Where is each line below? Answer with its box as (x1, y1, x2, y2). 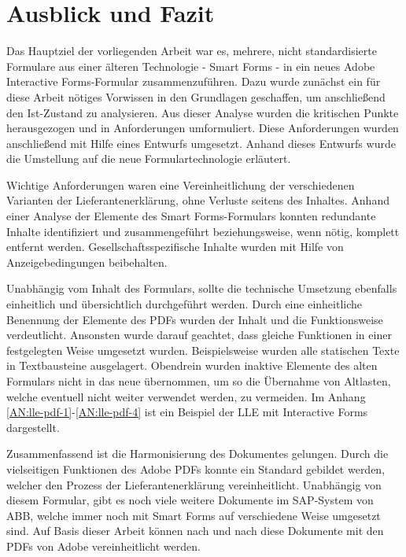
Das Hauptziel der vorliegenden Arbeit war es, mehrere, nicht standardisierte (6, 42, 377, 59)
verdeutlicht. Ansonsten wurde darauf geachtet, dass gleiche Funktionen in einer (6, 326, 392, 343)
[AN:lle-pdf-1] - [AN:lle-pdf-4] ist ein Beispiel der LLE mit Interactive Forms (6, 404, 368, 420)
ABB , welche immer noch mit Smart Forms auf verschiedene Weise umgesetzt (6, 507, 381, 523)
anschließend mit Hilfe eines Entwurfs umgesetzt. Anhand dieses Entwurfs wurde (6, 135, 396, 151)
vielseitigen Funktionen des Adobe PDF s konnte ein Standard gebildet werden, (6, 460, 386, 477)
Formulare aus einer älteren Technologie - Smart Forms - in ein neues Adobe (6, 57, 375, 74)
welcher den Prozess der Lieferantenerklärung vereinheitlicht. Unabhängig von (6, 476, 382, 492)
